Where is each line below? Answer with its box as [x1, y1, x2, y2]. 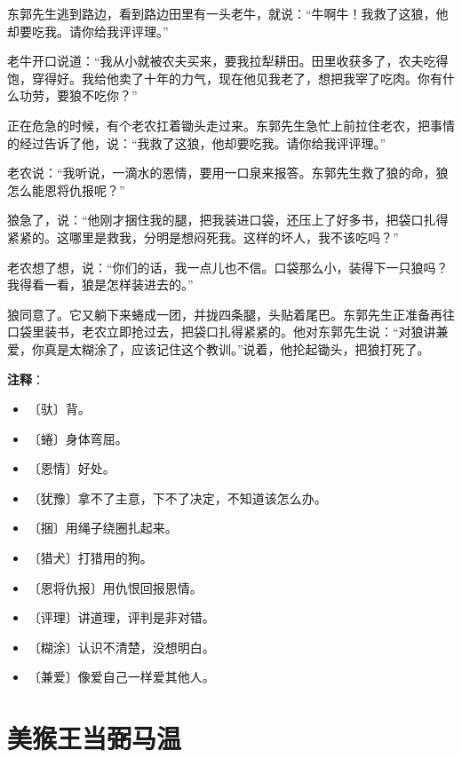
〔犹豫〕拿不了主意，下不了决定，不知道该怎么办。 [28, 488, 327, 507]
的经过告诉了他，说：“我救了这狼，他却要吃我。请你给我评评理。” [7, 133, 386, 152]
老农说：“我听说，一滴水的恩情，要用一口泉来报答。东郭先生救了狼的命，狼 [7, 163, 449, 182]
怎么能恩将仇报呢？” [7, 180, 125, 199]
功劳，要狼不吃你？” [19, 86, 138, 105]
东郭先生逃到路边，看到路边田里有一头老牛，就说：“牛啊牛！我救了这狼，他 [7, 4, 449, 22]
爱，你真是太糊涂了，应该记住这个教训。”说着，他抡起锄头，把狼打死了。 [7, 339, 430, 358]
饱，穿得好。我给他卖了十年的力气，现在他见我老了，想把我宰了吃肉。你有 [7, 68, 442, 87]
